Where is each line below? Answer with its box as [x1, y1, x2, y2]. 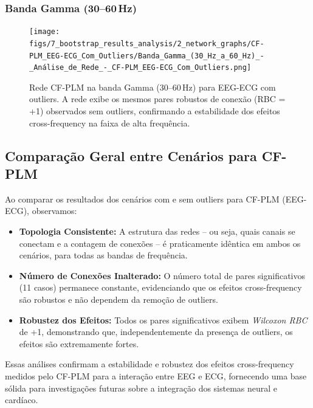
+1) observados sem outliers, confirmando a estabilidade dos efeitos [29, 105, 280, 117]
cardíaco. [5, 393, 38, 406]
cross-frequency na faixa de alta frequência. [29, 116, 190, 129]
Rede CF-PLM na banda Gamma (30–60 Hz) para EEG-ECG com [29, 80, 276, 93]
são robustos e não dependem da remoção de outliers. [19, 292, 218, 305]
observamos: [32, 204, 77, 217]
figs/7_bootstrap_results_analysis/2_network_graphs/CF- [29, 39, 264, 48]
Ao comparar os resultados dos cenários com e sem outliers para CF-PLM [5, 192, 280, 205]
